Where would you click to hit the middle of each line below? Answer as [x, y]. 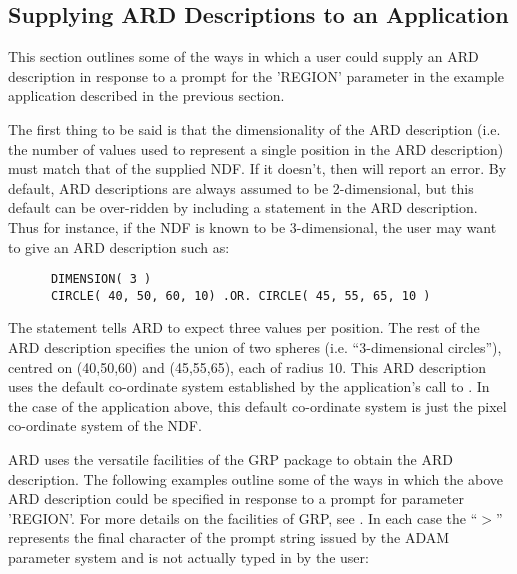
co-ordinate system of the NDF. [105, 425]
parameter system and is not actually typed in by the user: [188, 556]
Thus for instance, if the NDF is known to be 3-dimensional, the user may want [252, 226]
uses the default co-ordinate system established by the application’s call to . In [249, 386]
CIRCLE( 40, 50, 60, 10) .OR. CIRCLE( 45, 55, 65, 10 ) [240, 295]
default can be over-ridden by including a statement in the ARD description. [243, 207]
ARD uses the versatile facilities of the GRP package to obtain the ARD [230, 459]
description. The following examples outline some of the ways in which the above [255, 478]
